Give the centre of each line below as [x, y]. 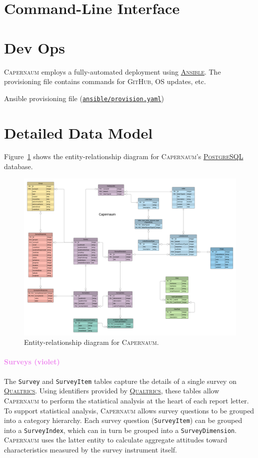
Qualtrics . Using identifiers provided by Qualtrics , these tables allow [112, 391]
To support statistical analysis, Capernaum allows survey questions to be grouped [129, 410]
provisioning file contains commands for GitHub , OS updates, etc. [105, 81]
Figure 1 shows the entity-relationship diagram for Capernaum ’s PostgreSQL [124, 156]
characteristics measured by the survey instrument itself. [90, 450]
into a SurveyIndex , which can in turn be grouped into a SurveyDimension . [120, 430]
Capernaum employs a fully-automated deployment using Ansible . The [112, 71]
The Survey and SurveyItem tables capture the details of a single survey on [120, 381]
